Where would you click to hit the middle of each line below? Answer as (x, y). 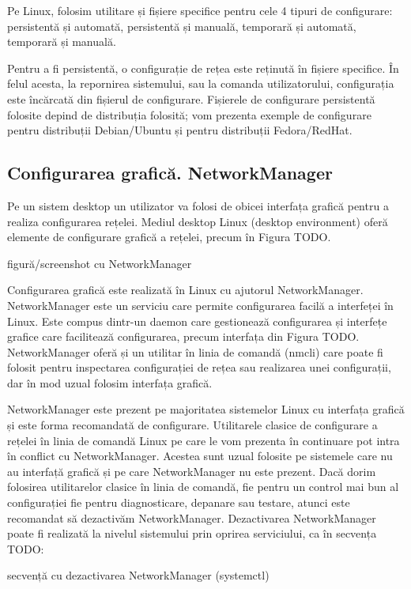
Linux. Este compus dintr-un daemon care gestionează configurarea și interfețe (197, 321)
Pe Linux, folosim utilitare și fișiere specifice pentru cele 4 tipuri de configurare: (200, 10)
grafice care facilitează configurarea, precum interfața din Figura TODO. (183, 336)
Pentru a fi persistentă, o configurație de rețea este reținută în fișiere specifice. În (203, 68)
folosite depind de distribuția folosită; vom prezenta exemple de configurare (189, 114)
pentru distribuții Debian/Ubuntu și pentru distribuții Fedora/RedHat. (180, 130)
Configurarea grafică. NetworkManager (170, 173)
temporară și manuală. (62, 42)
